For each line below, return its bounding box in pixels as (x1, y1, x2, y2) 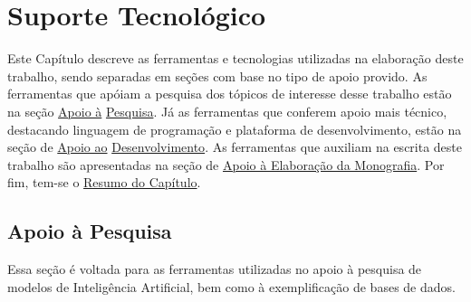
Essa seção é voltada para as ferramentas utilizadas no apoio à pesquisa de (7, 260, 422, 278)
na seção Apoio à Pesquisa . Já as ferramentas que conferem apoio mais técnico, (7, 101, 447, 120)
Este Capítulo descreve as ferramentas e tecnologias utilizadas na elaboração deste (7, 49, 464, 68)
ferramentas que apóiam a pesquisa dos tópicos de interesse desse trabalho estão (7, 84, 452, 103)
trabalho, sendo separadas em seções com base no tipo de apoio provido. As (7, 66, 428, 85)
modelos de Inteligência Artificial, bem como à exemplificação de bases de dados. (7, 277, 456, 296)
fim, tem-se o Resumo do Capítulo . (7, 173, 201, 192)
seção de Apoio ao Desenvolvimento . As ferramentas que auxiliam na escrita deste (7, 137, 463, 156)
